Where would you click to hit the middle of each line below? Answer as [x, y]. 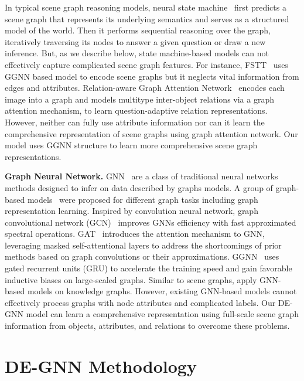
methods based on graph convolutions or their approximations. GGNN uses [142, 256]
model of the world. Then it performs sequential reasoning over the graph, [138, 30]
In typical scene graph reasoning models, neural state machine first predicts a [146, 7]
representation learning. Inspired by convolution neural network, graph [131, 211]
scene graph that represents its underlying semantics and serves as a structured [147, 18]
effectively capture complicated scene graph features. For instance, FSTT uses [146, 64]
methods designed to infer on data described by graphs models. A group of [139, 187]
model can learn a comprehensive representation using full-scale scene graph [162, 314]
